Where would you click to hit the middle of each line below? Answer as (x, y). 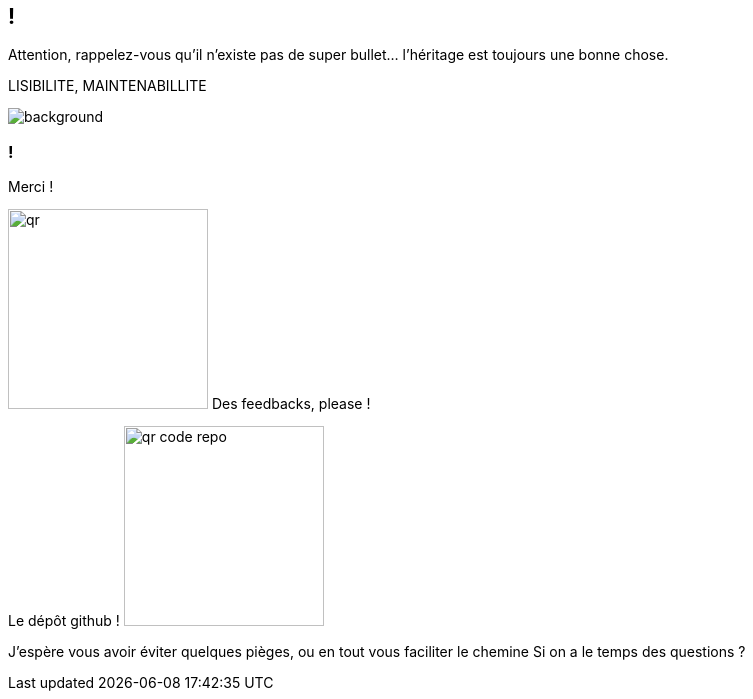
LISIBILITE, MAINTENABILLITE (107, 86)
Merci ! (31, 187)
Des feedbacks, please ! (291, 404)
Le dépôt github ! (64, 621)
